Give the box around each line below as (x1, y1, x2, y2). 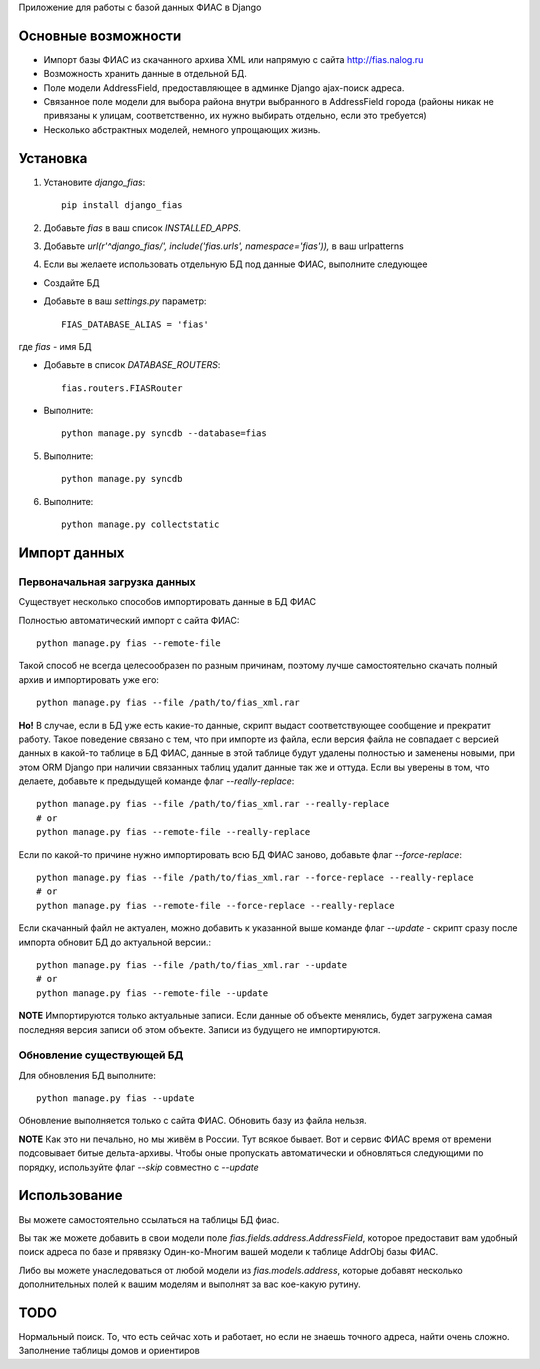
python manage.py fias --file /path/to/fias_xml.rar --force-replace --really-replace (36, 872, 474, 884)
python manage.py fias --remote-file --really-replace (36, 826, 311, 838)
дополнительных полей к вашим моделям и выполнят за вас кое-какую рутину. (18, 1278, 362, 1290)
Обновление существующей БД (18, 1048, 184, 1062)
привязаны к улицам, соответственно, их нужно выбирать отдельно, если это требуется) (43, 110, 427, 122)
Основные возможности (18, 27, 182, 44)
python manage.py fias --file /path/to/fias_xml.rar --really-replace (36, 798, 390, 810)
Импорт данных (18, 544, 125, 561)
